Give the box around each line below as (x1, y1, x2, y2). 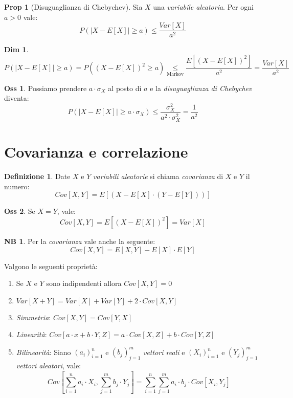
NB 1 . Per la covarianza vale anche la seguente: (4, 235, 155, 246)
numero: (4, 181, 30, 191)
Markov (167, 71, 184, 77)
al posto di (108, 82, 142, 93)
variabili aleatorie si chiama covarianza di (93, 171, 223, 182)
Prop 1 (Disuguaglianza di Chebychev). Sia (4, 2, 143, 12)
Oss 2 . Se (4, 206, 35, 216)
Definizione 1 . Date (4, 171, 71, 182)
